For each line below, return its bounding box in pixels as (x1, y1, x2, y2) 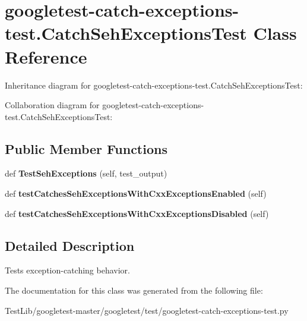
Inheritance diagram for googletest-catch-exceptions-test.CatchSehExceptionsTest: (5, 78, 303, 91)
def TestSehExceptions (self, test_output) (5, 167, 167, 180)
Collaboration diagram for (5, 99, 100, 111)
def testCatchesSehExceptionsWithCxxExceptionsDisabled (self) (5, 207, 269, 219)
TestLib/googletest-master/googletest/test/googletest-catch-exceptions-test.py (5, 304, 289, 316)
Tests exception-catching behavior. (5, 264, 130, 276)
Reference (5, 44, 87, 68)
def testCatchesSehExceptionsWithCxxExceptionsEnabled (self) (5, 187, 267, 200)
